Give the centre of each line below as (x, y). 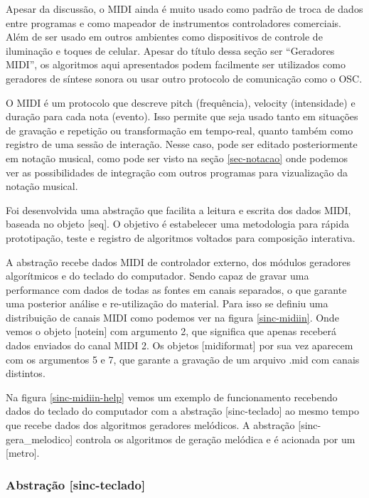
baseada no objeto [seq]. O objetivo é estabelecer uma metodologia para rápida (177, 224)
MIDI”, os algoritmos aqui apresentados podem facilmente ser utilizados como (176, 64)
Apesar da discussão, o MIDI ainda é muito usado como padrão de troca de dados (184, 9)
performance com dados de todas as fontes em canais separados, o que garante (176, 289)
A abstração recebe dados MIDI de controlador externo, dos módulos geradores (178, 261)
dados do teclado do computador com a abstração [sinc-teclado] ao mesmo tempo (182, 411)
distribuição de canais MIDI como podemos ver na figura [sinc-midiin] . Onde (172, 317)
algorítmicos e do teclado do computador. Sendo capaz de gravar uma (157, 276)
